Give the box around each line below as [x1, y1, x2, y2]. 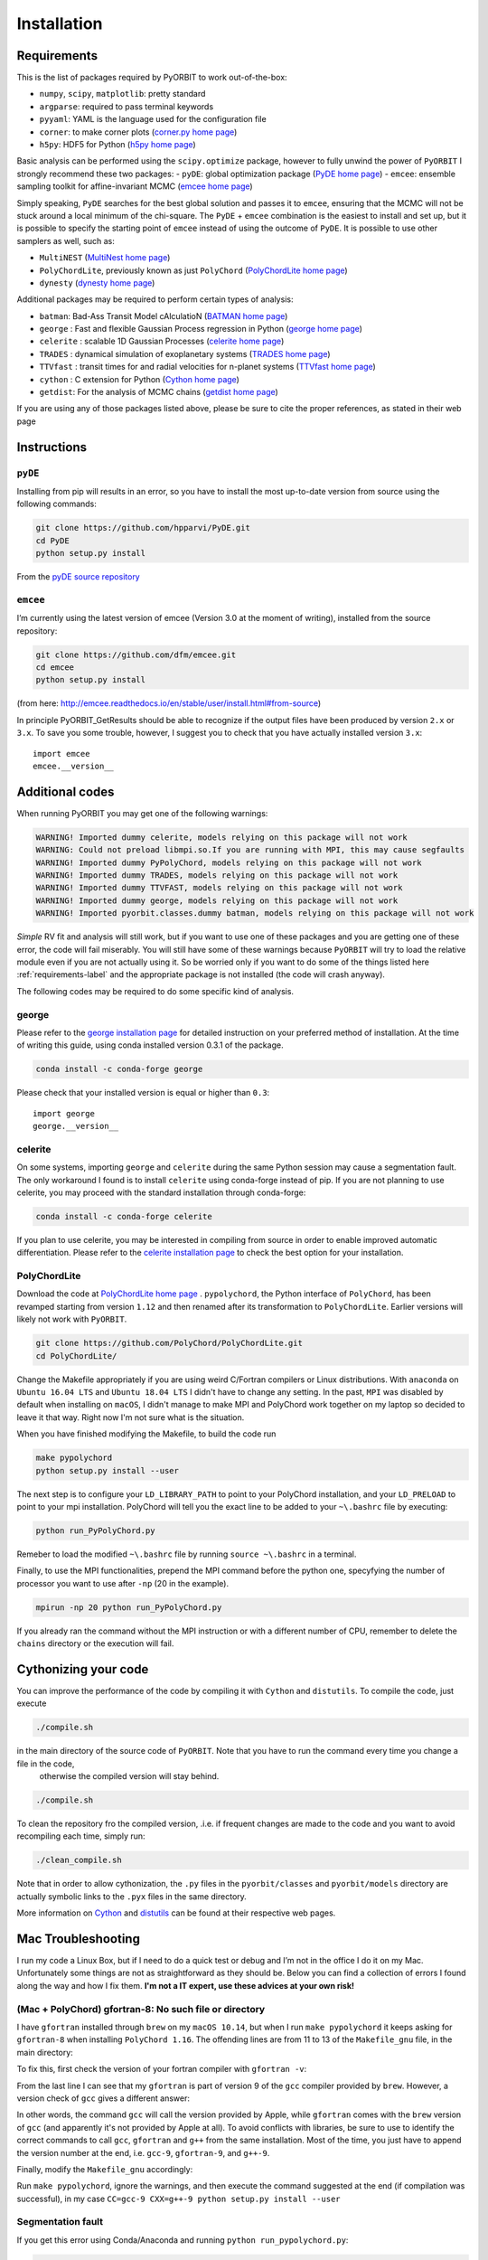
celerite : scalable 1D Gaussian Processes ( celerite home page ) [39, 335, 285, 347]
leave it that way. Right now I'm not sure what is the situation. [16, 1411, 245, 1423]
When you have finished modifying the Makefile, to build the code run [16, 1428, 277, 1439]
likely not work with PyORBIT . [16, 1314, 127, 1324]
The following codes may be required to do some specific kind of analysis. [16, 985, 294, 996]
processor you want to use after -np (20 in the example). [16, 1577, 230, 1588]
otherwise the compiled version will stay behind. [39, 1771, 220, 1782]
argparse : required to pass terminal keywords [39, 100, 214, 112]
